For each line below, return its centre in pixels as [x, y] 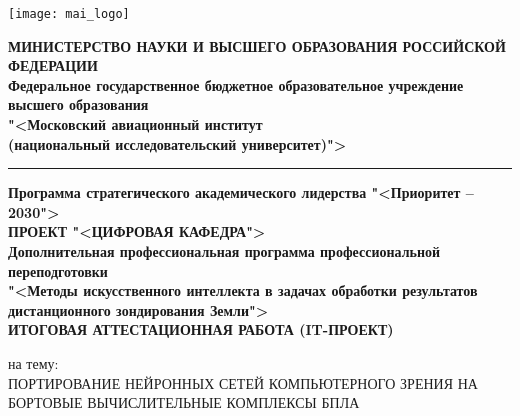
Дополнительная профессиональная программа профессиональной [224, 251]
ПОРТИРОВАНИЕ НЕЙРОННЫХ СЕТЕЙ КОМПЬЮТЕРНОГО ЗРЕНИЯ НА [243, 382]
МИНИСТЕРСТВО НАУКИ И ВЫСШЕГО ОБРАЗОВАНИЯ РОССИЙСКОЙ [257, 45]
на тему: [33, 362]
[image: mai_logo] [69, 14]
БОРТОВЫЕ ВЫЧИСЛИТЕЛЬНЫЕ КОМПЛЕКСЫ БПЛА [184, 402]
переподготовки [58, 270]
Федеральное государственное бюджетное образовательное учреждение [236, 84]
